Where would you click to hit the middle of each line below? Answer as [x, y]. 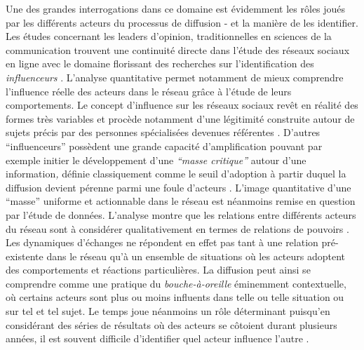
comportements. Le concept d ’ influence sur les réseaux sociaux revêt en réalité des [182, 105]
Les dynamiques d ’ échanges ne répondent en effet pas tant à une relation [162, 242]
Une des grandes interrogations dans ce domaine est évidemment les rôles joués [176, 8]
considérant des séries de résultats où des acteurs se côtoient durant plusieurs [171, 324]
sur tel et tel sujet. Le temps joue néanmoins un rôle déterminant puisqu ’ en [168, 311]
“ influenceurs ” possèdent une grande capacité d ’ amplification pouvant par [164, 146]
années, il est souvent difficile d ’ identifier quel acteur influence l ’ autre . [157, 338]
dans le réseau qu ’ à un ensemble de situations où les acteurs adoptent [196, 256]
